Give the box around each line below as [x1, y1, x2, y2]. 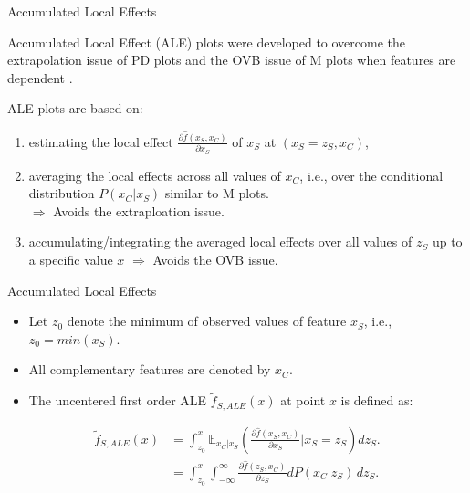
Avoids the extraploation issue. [53, 201, 225, 220]
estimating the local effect [28, 131, 173, 151]
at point [280, 391, 326, 410]
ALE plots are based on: [7, 99, 143, 118]
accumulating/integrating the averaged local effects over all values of [28, 232, 413, 251]
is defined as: [340, 391, 413, 410]
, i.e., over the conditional [299, 165, 444, 184]
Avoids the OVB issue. [152, 250, 278, 268]
